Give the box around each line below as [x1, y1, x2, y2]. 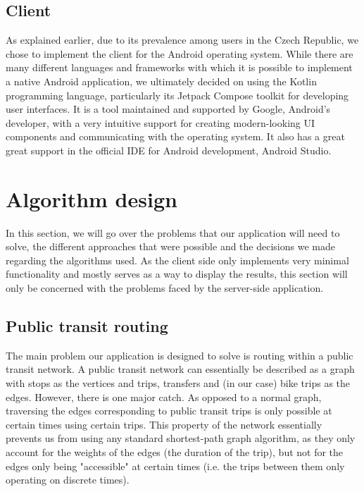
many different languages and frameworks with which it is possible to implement [6, 60, 353, 75]
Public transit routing [6, 315, 168, 337]
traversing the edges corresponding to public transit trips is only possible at [6, 403, 332, 418]
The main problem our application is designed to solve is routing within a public [6, 348, 353, 362]
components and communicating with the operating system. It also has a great [6, 129, 345, 144]
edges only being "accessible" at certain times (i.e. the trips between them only [6, 458, 345, 473]
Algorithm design [6, 184, 177, 213]
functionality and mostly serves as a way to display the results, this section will [6, 266, 348, 281]
